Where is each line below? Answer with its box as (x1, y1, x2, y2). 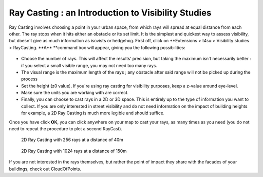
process (21, 76, 38, 82)
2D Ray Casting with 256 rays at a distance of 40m (21, 137, 124, 143)
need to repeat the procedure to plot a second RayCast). (9, 126, 123, 132)
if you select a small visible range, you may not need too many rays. (21, 62, 158, 68)
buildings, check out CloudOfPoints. (9, 166, 81, 172)
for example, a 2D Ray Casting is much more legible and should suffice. (21, 110, 165, 116)
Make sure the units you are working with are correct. (21, 90, 129, 96)
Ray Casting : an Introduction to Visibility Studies (9, 7, 212, 18)
